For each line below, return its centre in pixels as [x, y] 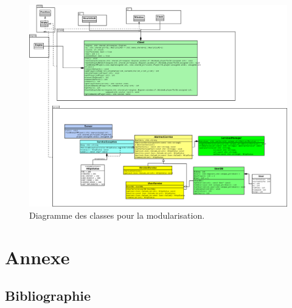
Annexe [37, 257]
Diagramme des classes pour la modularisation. [117, 215]
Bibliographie [48, 296]
